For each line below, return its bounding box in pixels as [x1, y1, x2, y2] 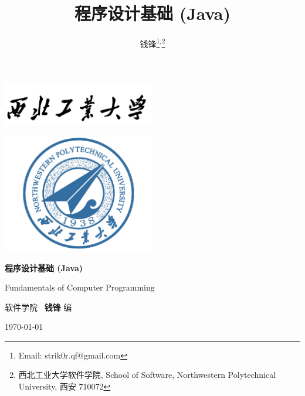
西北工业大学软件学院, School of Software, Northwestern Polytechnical [18, 368, 276, 381]
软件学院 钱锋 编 [5, 301, 72, 313]
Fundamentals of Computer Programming [5, 281, 155, 293]
